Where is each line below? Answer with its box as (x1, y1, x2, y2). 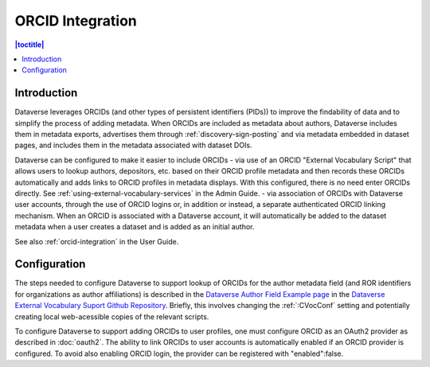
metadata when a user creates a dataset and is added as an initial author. (14, 222, 255, 232)
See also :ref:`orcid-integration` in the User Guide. (14, 236, 179, 246)
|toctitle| (14, 40, 45, 49)
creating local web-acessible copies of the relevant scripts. (14, 311, 209, 322)
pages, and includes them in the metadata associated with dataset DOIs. (14, 140, 252, 150)
